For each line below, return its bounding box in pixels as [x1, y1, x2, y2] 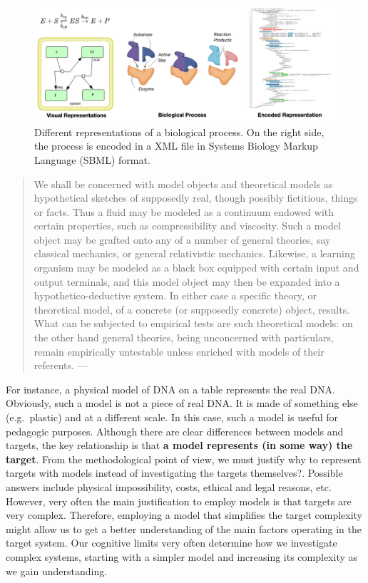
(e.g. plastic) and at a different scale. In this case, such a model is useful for [6, 410, 339, 425]
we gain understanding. [6, 563, 108, 578]
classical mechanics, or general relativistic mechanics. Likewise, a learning [34, 246, 355, 261]
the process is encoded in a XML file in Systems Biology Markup [34, 138, 318, 153]
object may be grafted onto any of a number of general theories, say [34, 232, 331, 247]
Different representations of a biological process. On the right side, [34, 124, 324, 139]
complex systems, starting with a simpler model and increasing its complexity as [6, 549, 358, 564]
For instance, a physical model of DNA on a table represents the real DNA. [6, 381, 335, 396]
